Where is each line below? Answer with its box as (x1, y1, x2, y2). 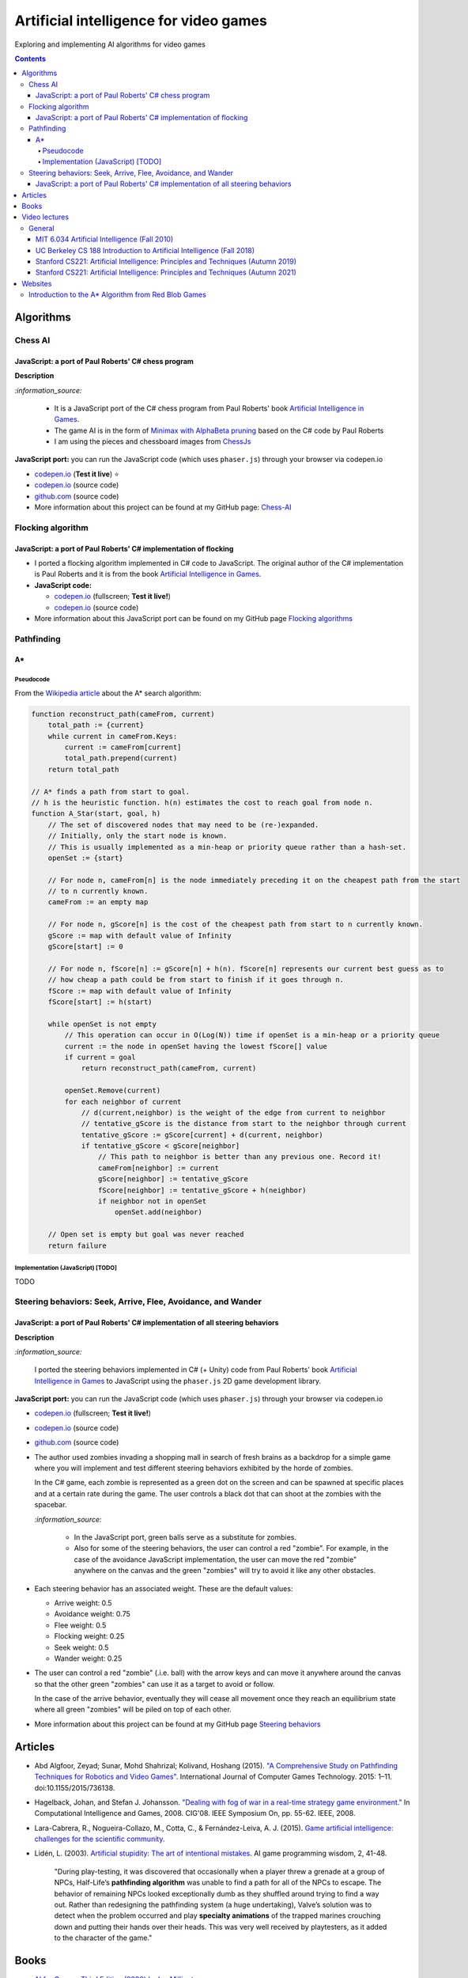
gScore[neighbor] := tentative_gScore (97, 1175, 248, 1184)
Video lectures (21, 212, 70, 222)
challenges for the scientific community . (34, 1834, 165, 1843)
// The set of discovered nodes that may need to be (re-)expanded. (47, 820, 319, 829)
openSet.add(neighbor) (115, 1207, 203, 1217)
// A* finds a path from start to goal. (31, 787, 190, 796)
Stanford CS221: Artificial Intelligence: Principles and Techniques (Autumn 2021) (36, 267, 296, 277)
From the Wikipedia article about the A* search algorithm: (14, 688, 202, 698)
